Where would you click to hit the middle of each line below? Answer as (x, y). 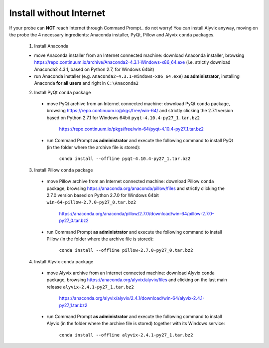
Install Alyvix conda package (64, 261)
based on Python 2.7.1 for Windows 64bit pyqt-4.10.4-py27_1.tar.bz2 (123, 118)
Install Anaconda (51, 46)
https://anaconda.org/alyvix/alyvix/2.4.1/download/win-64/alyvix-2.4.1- (132, 298)
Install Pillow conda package (64, 170)
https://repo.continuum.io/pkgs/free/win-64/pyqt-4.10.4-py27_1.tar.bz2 (132, 129)
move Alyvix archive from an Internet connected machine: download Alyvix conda (131, 273)
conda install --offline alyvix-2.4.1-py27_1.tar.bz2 (126, 335)
